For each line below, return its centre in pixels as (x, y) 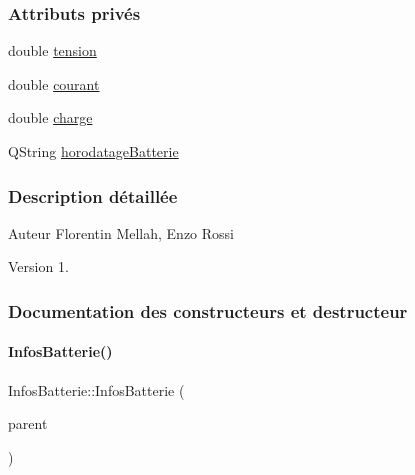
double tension (52, 50)
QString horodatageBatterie (93, 151)
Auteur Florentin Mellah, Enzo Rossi (121, 232)
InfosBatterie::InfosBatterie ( (96, 389)
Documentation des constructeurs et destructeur (208, 310)
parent (28, 423)
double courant (54, 83)
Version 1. (38, 266)
